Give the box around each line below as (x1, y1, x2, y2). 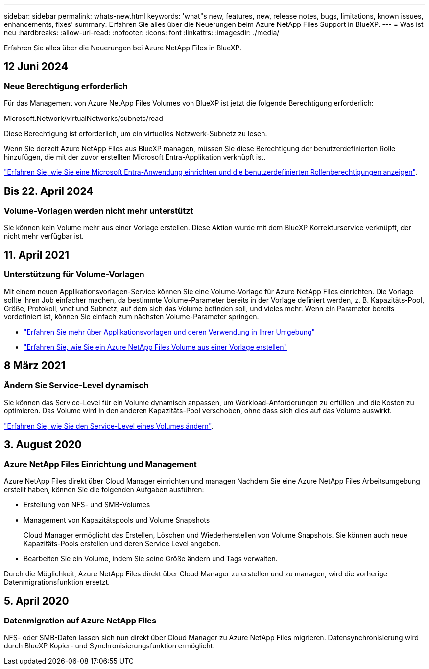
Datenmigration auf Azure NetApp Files (4, 615, 157, 625)
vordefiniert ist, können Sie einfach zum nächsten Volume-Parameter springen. (4, 312, 259, 321)
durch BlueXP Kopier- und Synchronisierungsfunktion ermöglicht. (4, 642, 215, 650)
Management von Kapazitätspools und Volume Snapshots (24, 516, 210, 525)
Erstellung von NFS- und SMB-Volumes (24, 501, 150, 509)
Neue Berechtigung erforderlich (4, 81, 128, 91)
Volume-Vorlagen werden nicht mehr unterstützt (4, 206, 193, 216)
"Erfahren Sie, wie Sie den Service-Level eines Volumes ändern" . (4, 421, 214, 430)
